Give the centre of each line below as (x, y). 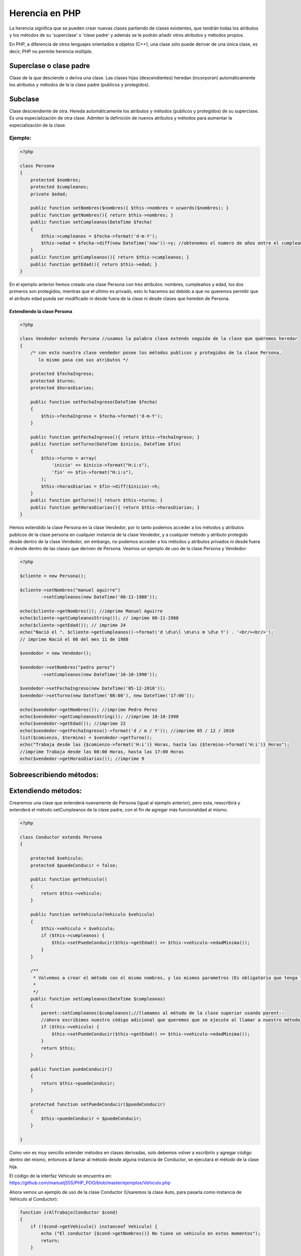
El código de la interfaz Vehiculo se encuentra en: (61, 1176)
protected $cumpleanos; (59, 187)
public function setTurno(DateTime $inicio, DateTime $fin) (106, 444)
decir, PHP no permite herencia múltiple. (51, 51)
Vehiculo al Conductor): (34, 1199)
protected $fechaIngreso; (62, 374)
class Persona (37, 166)
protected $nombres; (56, 180)
